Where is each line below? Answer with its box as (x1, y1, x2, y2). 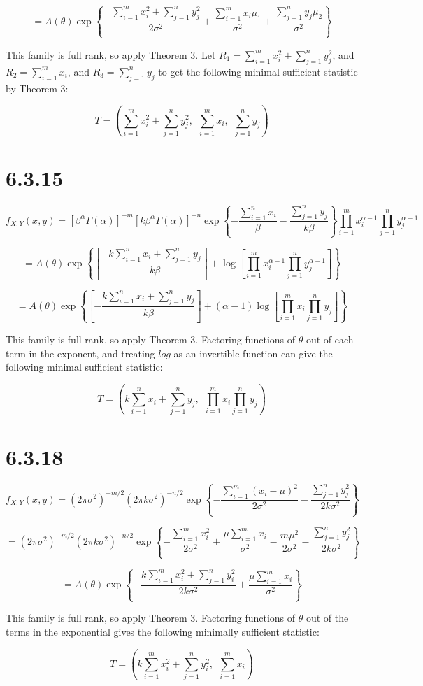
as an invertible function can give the (173, 345, 333, 360)
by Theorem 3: (6, 80, 69, 95)
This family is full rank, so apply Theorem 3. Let (6, 47, 216, 62)
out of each (306, 331, 354, 346)
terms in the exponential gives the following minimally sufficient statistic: (6, 624, 320, 639)
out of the (306, 610, 349, 625)
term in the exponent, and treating (6, 345, 155, 360)
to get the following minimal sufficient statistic (158, 64, 358, 78)
